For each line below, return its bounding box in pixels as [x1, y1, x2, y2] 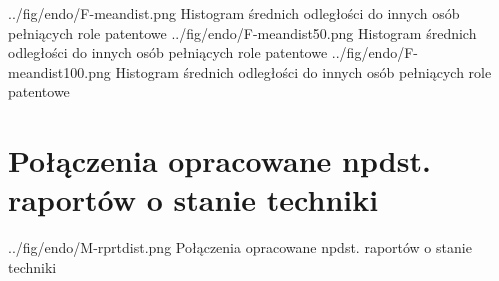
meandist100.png [8, 61, 111, 82]
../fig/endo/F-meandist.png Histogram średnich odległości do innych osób [8, 3, 460, 23]
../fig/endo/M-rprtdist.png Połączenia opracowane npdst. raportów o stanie [8, 237, 472, 258]
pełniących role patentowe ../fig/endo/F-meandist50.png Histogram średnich [8, 22, 477, 43]
